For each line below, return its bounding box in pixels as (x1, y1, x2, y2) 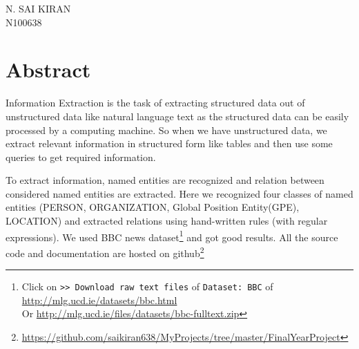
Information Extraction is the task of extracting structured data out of (6, 95, 305, 110)
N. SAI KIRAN (6, 1, 71, 15)
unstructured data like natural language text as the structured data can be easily (6, 109, 349, 123)
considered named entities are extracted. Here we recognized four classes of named (6, 186, 353, 200)
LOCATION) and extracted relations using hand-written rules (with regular (6, 214, 328, 228)
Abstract (6, 55, 91, 84)
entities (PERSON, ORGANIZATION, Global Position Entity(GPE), (6, 200, 300, 214)
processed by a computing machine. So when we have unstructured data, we (6, 122, 327, 137)
